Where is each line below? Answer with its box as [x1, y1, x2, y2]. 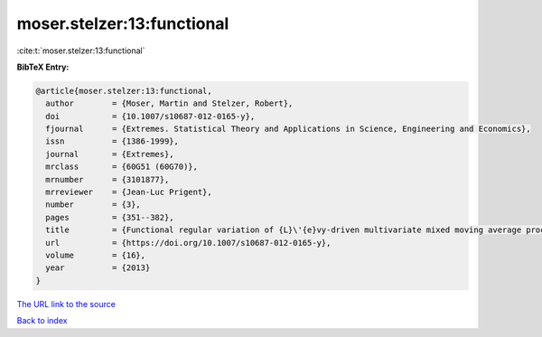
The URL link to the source [16, 298, 117, 309]
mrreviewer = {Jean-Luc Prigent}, [45, 187, 212, 198]
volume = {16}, [45, 250, 146, 260]
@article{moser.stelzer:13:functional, [35, 86, 212, 96]
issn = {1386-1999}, [45, 136, 180, 146]
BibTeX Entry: [16, 61, 70, 72]
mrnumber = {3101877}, [45, 174, 170, 184]
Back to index [16, 315, 68, 326]
